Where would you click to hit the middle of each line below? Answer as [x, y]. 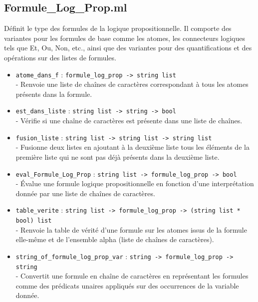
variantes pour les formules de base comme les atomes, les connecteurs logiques [125, 38]
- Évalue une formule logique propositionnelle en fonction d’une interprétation [135, 183]
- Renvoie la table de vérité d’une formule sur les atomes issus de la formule [131, 229]
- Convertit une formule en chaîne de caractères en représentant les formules [132, 276]
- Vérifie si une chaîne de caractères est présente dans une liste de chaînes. [129, 121]
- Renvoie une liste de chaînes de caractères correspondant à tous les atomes [132, 84]
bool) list [34, 221]
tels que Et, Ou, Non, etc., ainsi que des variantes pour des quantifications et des [128, 48]
